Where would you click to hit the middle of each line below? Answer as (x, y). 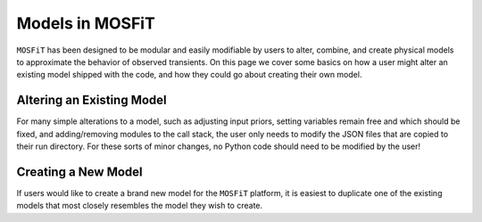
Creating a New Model (79, 172)
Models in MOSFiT (86, 23)
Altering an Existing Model (91, 100)
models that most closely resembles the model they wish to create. (140, 206)
